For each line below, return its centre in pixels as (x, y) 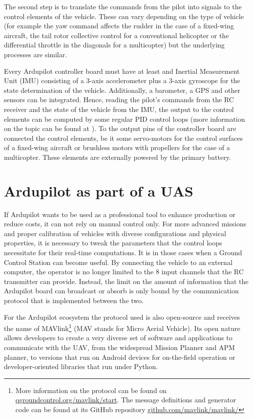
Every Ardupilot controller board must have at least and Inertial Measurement (122, 71)
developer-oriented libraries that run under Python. (81, 366)
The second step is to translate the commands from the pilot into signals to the (123, 6)
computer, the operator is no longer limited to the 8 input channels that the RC (124, 272)
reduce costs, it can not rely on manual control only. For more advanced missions (125, 224)
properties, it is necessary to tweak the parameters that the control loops (113, 243)
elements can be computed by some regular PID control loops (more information (125, 119)
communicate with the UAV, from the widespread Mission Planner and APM (119, 347)
